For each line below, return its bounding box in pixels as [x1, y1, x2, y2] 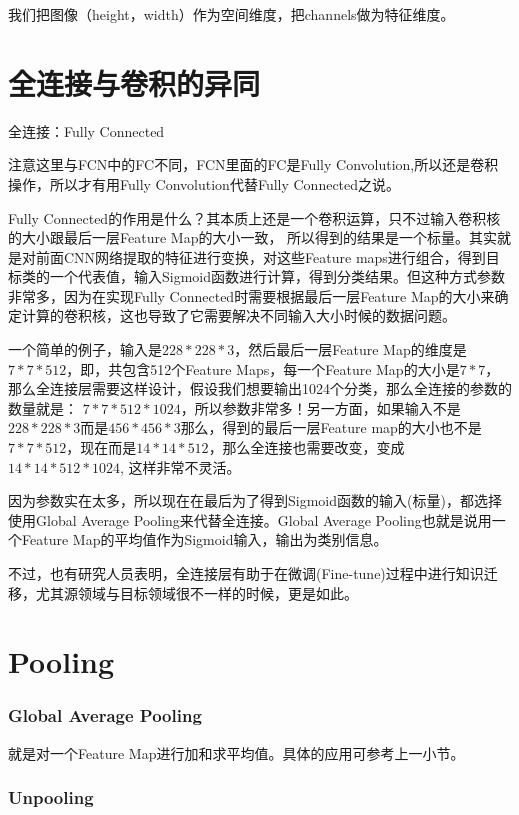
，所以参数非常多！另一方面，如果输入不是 [180, 397, 461, 418]
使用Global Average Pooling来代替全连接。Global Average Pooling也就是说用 [8, 509, 492, 530]
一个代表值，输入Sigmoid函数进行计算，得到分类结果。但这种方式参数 [49, 266, 506, 287]
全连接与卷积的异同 [8, 62, 261, 103]
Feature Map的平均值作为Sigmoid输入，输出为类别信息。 [21, 529, 388, 550]
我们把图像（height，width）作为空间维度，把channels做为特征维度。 [8, 4, 455, 24]
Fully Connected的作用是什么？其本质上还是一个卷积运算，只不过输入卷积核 [8, 207, 501, 228]
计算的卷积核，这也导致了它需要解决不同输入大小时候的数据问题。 [21, 305, 456, 326]
